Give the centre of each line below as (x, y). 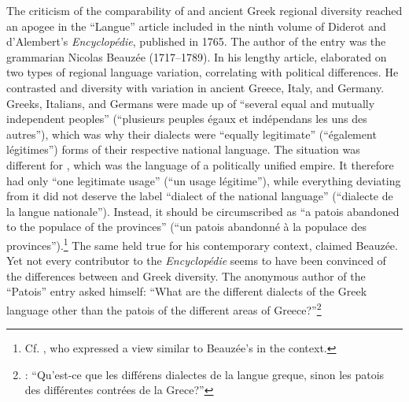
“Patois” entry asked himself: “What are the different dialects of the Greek (187, 291)
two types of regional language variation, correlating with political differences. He (203, 72)
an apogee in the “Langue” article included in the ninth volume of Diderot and (196, 26)
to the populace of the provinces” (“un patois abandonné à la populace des (187, 227)
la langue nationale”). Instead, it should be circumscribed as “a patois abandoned (203, 211)
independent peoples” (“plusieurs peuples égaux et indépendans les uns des (187, 119)
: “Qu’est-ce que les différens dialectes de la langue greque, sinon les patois (204, 374)
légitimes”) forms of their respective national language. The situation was (183, 149)
